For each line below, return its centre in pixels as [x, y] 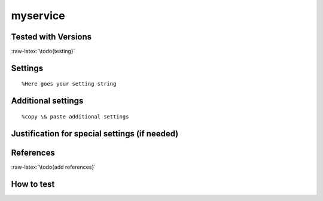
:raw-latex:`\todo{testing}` [43, 51]
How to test [33, 184]
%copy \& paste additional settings [75, 116]
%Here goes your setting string [69, 84]
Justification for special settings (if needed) [95, 134]
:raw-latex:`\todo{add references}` [53, 167]
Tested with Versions [51, 37]
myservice [38, 16]
